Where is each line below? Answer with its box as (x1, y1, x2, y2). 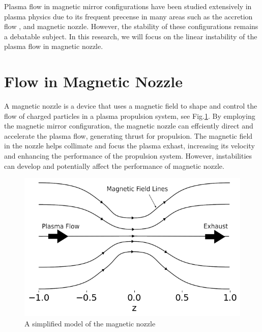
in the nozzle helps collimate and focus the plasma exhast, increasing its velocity (4, 140, 255, 151)
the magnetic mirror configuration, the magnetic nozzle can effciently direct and (4, 120, 253, 131)
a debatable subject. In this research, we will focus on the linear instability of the (4, 31, 257, 41)
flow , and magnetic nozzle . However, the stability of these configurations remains (4, 21, 258, 32)
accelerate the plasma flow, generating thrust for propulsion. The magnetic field (4, 130, 253, 141)
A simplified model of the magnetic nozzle (24, 318, 156, 328)
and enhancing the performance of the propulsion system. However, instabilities (4, 150, 252, 161)
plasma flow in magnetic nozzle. (4, 41, 103, 52)
